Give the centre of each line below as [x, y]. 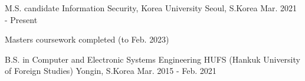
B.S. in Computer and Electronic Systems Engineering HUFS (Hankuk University [152, 59]
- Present [21, 19]
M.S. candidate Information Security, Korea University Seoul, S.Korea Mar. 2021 [151, 8]
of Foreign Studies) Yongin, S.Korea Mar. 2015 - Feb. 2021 [111, 71]
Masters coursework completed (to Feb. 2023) [87, 39]
